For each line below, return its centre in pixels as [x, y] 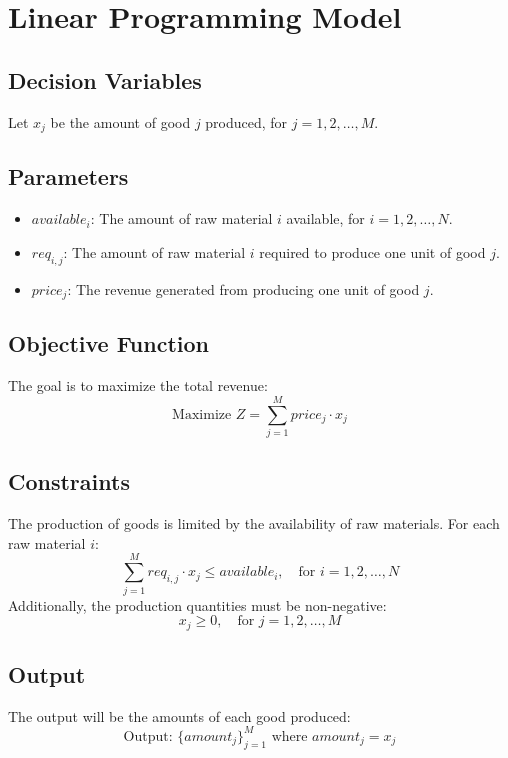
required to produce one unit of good [372, 251]
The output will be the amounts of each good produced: [179, 715]
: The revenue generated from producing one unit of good [243, 288]
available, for [325, 218]
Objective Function [109, 343]
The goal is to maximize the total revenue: [138, 385]
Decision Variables [105, 79]
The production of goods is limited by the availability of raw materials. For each [254, 523]
